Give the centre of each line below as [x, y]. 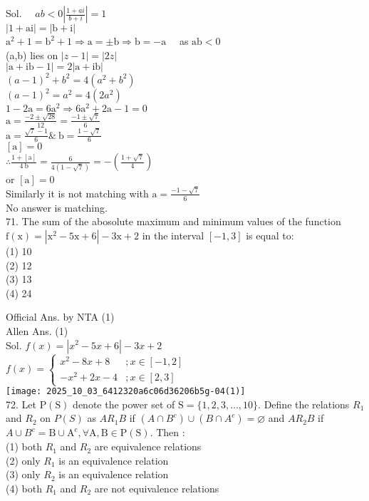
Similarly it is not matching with [77, 193]
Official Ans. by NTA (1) [60, 317]
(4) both [24, 488]
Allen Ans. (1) [37, 330]
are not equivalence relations [157, 488]
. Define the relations [304, 404]
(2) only [23, 460]
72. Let [21, 404]
